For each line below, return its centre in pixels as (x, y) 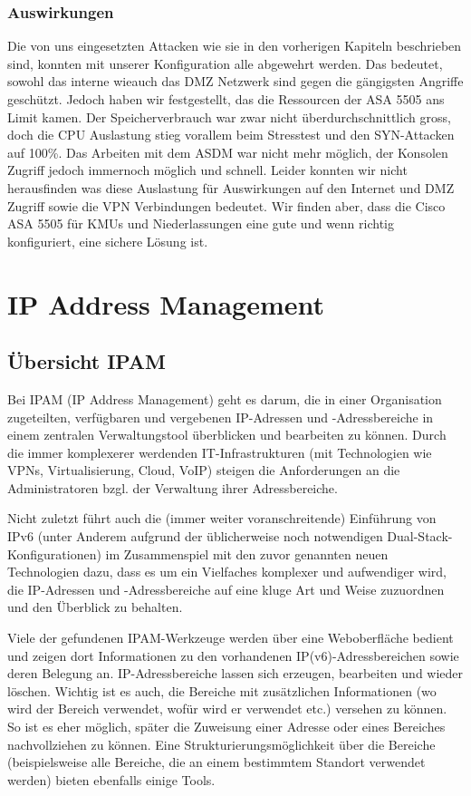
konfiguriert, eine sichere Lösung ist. (108, 241)
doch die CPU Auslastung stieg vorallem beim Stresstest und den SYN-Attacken (231, 135)
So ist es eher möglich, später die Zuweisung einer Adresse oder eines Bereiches (226, 727)
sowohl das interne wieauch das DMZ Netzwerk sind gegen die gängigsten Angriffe (235, 81)
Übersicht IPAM (87, 361)
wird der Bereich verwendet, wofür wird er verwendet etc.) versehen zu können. (227, 709)
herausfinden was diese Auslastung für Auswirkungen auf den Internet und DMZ (231, 187)
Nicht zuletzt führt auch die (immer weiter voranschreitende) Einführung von (222, 518)
